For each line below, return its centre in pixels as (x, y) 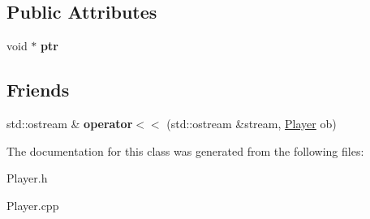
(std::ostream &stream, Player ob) (252, 123)
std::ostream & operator (70, 123)
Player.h (27, 178)
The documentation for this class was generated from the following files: (185, 150)
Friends (38, 90)
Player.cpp (33, 205)
